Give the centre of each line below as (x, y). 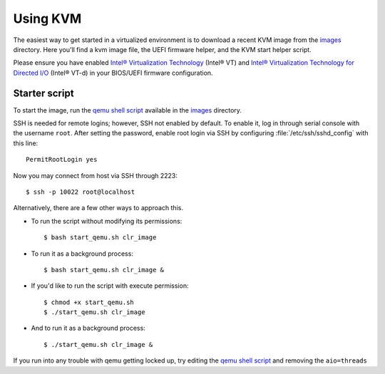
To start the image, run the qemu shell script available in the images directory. (128, 110)
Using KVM (47, 19)
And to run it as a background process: (88, 328)
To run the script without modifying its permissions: (107, 221)
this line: (26, 143)
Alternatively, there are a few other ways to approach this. (98, 208)
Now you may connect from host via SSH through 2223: (96, 175)
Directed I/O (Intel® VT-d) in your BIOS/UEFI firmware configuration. (113, 73)
